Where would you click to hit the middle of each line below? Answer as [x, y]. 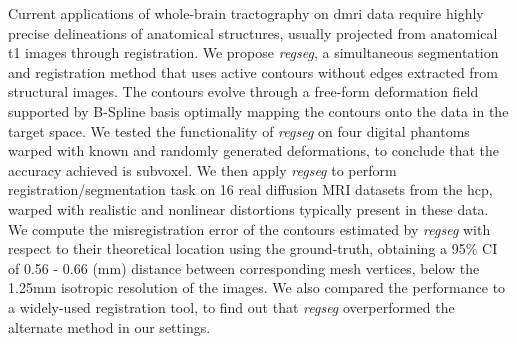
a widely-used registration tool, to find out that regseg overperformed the [231, 306]
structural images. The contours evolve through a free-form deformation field [243, 91]
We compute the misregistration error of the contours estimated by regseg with [249, 228]
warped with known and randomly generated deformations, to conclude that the [254, 150]
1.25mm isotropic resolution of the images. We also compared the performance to [257, 287]
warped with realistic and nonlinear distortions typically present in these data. [248, 208]
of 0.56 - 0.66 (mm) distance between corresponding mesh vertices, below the [244, 267]
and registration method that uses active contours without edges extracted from [253, 71]
